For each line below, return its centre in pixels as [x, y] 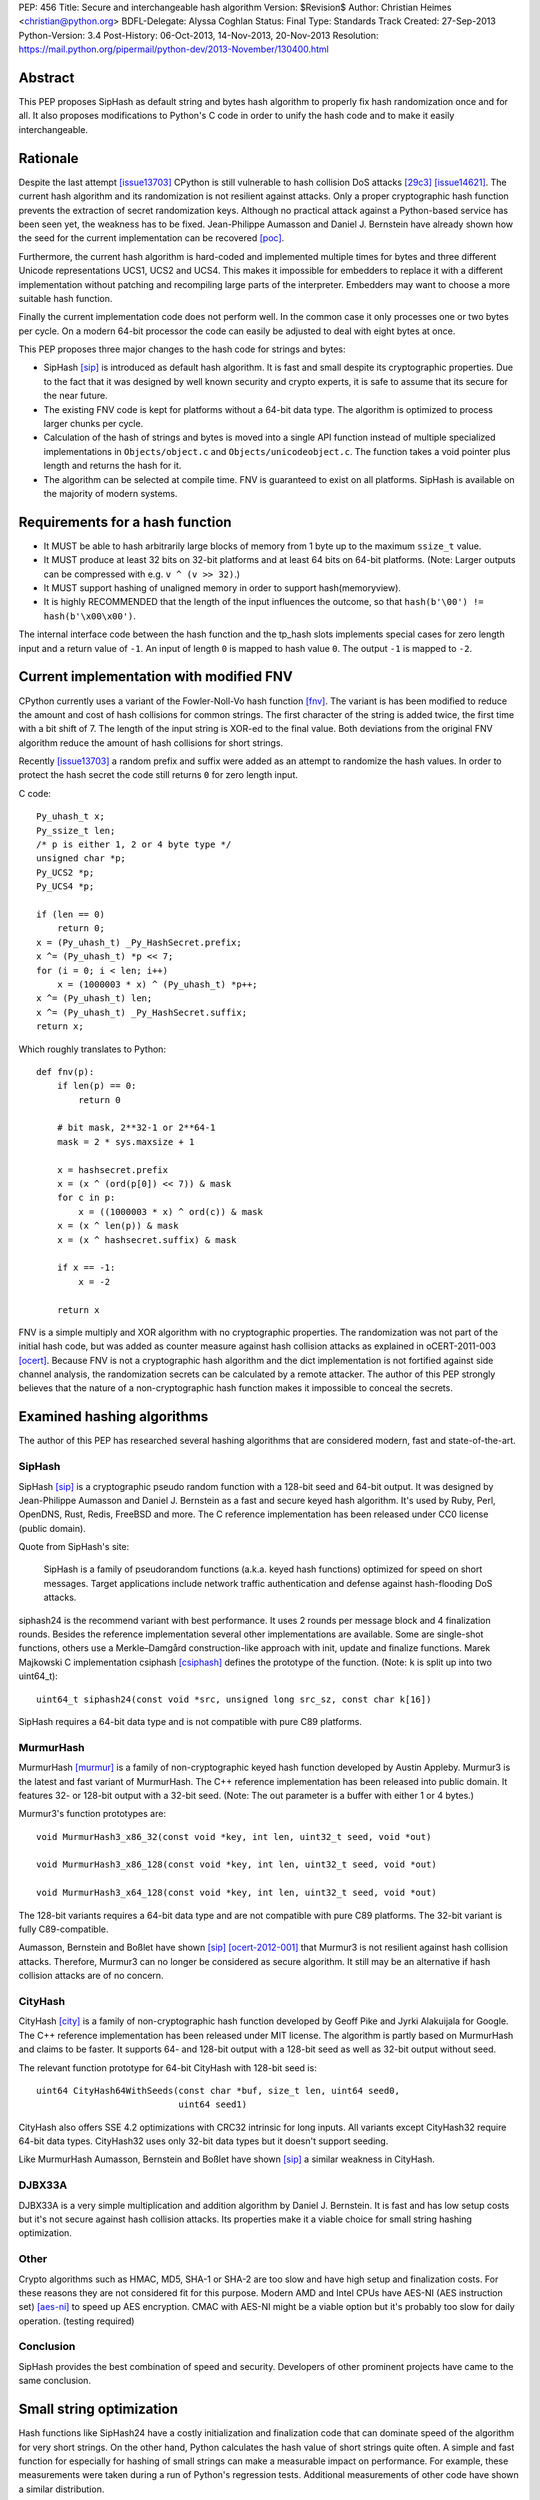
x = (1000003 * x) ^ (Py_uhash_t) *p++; [157, 984]
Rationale [48, 158]
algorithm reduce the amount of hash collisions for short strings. [151, 742]
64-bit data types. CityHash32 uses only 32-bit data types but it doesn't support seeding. [203, 2141]
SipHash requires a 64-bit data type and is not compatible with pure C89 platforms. [190, 1721]
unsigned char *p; [81, 858]
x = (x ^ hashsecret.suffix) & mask [146, 1239]
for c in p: [86, 1198]
